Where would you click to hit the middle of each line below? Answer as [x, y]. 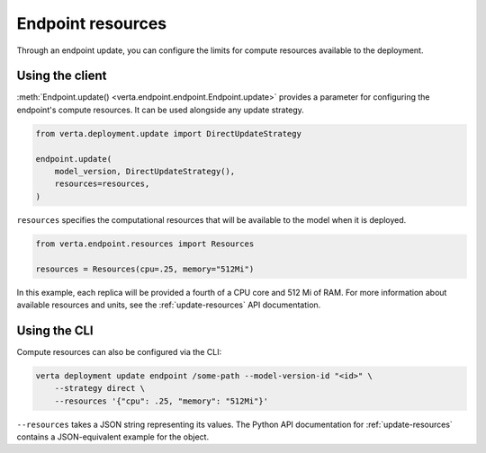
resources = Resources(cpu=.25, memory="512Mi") [145, 269]
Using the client [62, 76]
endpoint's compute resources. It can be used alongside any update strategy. [161, 110]
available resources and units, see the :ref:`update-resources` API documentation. [169, 305]
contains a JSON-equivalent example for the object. [113, 437]
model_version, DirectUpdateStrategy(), [145, 171]
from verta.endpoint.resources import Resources [145, 244]
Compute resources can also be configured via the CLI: [119, 351]
